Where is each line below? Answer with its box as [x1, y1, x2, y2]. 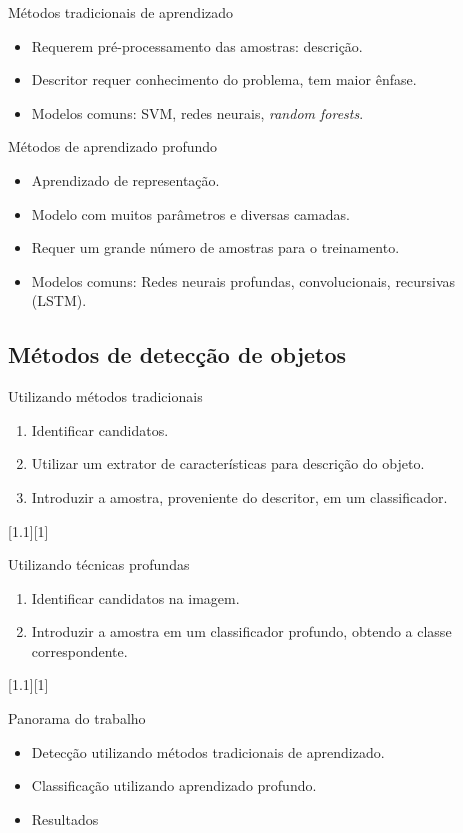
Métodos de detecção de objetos [8, 339, 347, 370]
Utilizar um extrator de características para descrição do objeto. [31, 453, 425, 474]
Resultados [31, 808, 99, 829]
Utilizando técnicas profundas [8, 554, 190, 575]
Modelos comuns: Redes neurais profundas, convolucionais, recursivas [31, 270, 456, 291]
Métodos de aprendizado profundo [8, 136, 218, 157]
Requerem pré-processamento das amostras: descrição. [31, 35, 363, 56]
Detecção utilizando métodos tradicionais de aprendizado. [31, 741, 385, 762]
